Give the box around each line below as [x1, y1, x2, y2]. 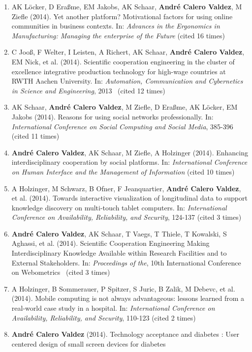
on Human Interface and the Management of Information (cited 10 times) [11, 166, 235, 176]
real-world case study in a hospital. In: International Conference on [11, 303, 215, 313]
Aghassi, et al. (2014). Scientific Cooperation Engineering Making [11, 238, 210, 248]
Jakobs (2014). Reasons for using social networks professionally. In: [11, 111, 214, 121]
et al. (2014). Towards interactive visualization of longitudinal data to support [11, 193, 248, 203]
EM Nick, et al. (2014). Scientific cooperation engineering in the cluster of [11, 56, 235, 66]
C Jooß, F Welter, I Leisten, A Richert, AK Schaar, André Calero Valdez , [11, 47, 245, 57]
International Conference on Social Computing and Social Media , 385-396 [11, 121, 233, 131]
